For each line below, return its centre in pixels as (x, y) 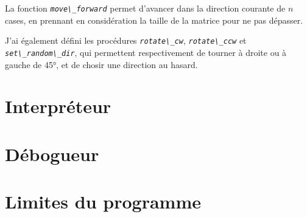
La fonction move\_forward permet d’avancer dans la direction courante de (145, 8)
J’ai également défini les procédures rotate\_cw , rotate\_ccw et (126, 40)
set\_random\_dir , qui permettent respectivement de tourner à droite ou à (146, 52)
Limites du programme (103, 201)
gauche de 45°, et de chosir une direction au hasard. (101, 64)
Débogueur (52, 153)
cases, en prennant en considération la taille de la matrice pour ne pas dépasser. (154, 20)
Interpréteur (58, 106)
